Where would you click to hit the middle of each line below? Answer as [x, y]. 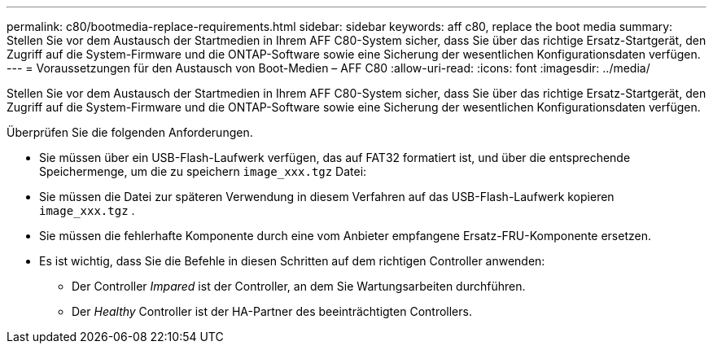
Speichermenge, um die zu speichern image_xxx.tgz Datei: [203, 171]
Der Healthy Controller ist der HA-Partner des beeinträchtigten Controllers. [272, 311]
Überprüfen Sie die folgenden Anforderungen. [130, 132]
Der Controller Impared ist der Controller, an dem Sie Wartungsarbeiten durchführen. [299, 286]
